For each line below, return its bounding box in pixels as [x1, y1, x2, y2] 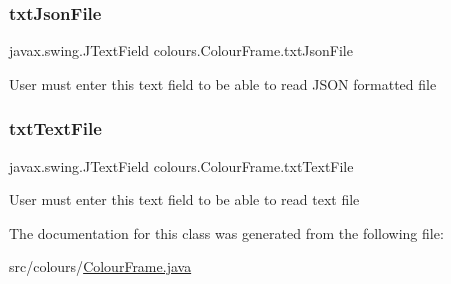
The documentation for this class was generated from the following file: [9, 222, 444, 243]
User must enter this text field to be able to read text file [9, 189, 360, 210]
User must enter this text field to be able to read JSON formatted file [9, 73, 437, 94]
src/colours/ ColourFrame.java [9, 256, 192, 277]
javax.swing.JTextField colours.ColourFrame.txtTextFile [9, 155, 354, 176]
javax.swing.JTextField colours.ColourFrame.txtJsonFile [9, 40, 353, 61]
